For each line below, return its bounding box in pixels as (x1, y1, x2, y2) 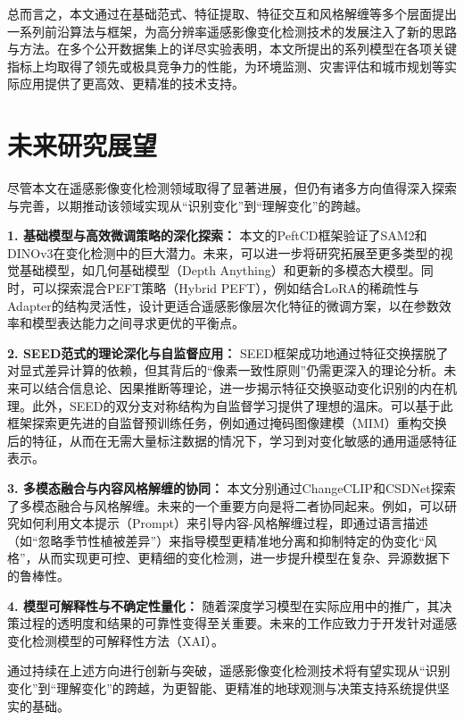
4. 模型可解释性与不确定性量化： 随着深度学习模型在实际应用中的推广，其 (7, 596, 440, 615)
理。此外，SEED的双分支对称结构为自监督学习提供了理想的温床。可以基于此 (7, 396, 453, 414)
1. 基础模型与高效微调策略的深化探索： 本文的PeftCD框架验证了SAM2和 (7, 226, 427, 245)
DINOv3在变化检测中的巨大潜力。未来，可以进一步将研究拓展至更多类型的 (7, 243, 441, 262)
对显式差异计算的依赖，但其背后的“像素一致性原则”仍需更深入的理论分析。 (7, 361, 444, 380)
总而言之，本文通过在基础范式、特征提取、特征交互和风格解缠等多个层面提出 (7, 4, 457, 22)
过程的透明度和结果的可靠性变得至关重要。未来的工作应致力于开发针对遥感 (19, 614, 457, 632)
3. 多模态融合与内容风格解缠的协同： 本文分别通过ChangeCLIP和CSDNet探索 (7, 479, 456, 497)
